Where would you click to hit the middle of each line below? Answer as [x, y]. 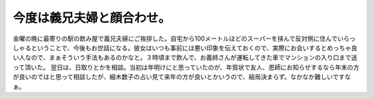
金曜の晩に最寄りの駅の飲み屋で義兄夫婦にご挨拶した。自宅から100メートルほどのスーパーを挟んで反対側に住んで [175, 38]
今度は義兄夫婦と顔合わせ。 [92, 18]
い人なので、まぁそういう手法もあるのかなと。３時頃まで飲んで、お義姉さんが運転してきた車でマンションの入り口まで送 [185, 58]
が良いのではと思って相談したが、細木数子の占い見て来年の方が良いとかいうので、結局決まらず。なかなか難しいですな [182, 77]
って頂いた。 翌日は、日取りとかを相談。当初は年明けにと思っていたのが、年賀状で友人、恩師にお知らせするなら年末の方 [186, 67]
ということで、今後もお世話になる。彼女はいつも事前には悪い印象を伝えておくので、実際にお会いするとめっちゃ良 [194, 47]
